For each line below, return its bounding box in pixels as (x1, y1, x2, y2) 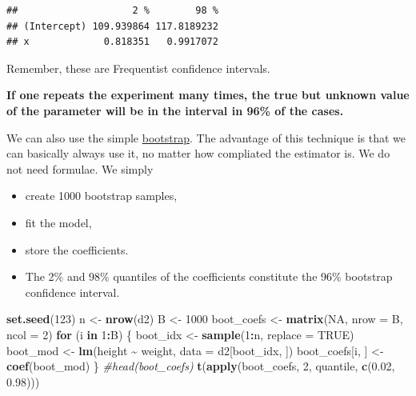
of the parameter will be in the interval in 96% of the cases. (6, 102, 344, 118)
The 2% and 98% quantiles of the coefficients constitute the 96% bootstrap (25, 268, 393, 285)
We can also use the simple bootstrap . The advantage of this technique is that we (6, 129, 406, 146)
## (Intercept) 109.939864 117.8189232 (6, 20, 218, 32)
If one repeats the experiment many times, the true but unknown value (6, 86, 410, 103)
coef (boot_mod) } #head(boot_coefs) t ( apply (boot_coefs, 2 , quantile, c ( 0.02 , (6, 358, 395, 374)
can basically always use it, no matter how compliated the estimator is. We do (6, 145, 390, 162)
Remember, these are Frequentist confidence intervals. (6, 59, 270, 76)
